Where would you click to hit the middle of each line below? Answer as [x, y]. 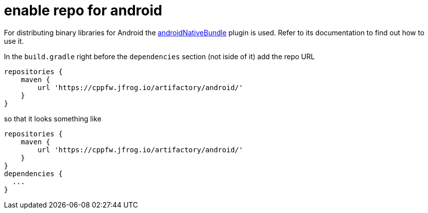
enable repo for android [83, 10]
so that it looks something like [53, 118]
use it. [14, 41]
